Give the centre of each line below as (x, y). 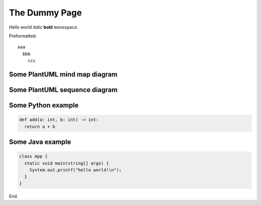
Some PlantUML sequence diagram (63, 90)
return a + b (40, 126)
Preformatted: (23, 36)
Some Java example (40, 142)
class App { (33, 157)
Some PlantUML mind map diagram (63, 74)
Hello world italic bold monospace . (44, 27)
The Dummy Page (45, 13)
